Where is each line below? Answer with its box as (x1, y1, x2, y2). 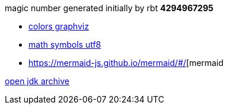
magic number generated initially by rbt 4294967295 (5, 3, 214, 13)
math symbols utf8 (28, 39, 101, 49)
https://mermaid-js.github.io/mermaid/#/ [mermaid (28, 58, 224, 68)
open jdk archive (5, 76, 70, 86)
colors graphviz (28, 21, 89, 31)
